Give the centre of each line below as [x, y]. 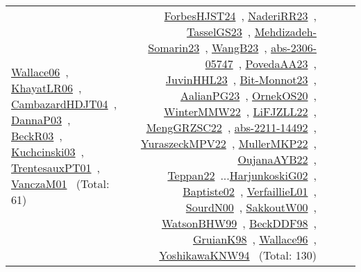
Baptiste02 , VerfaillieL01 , [250, 191]
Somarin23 [174, 48]
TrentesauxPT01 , [56, 167]
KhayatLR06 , [47, 87]
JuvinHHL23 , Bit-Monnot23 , [241, 79]
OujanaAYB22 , [277, 159]
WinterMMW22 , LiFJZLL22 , [240, 111]
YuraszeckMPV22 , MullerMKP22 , [228, 143]
